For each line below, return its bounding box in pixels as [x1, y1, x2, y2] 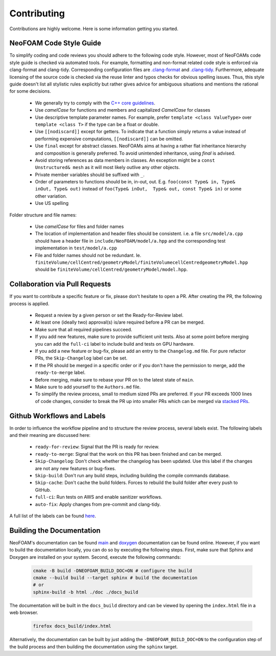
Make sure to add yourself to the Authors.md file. [35, 384, 141, 390]
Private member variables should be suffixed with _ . [35, 172, 145, 178]
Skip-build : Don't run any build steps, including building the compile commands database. [35, 473, 230, 479]
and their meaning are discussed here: [9, 432, 90, 438]
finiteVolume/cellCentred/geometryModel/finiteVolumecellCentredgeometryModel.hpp [35, 260, 248, 265]
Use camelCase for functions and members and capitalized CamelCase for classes [35, 107, 211, 113]
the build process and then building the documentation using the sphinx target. [9, 643, 178, 650]
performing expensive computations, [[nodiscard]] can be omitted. [35, 136, 183, 142]
